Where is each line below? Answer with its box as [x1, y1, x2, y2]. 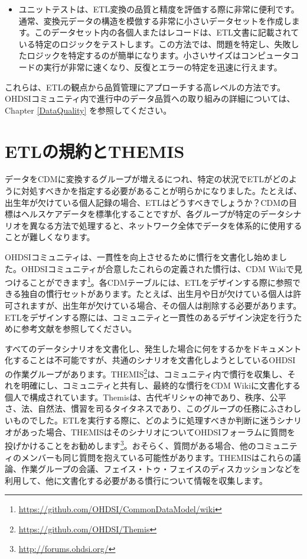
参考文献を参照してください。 [21, 322, 137, 335]
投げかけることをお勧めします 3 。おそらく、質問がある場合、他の [5, 438, 256, 451]
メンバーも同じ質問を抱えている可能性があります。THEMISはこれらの [21, 451, 293, 463]
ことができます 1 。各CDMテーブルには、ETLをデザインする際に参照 [29, 274, 293, 288]
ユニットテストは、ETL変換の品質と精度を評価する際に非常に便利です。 [18, 3, 299, 15]
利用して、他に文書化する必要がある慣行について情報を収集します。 [5, 474, 268, 486]
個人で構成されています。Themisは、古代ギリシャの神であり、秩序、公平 [5, 390, 286, 403]
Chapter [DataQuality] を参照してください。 [5, 104, 172, 116]
